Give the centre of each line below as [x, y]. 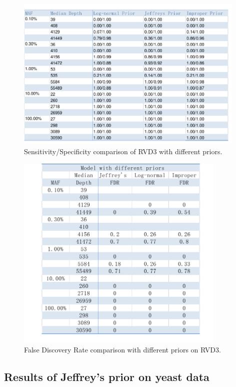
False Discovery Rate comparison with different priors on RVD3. [122, 350]
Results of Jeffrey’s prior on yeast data [107, 377]
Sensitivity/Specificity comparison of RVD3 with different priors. [123, 151]
